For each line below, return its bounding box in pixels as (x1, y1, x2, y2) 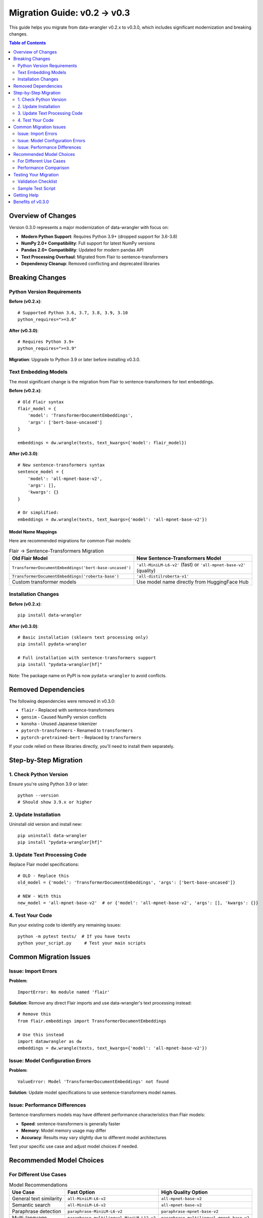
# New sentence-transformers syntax (18, 462, 105, 468)
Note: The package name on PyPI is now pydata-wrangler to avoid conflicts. (9, 672, 167, 678)
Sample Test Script (18, 185, 56, 191)
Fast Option (67, 1189, 95, 1196)
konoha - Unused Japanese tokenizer (21, 721, 97, 726)
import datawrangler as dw (18, 1038, 82, 1044)
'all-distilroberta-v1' (136, 574, 189, 579)
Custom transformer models (12, 579, 76, 585)
